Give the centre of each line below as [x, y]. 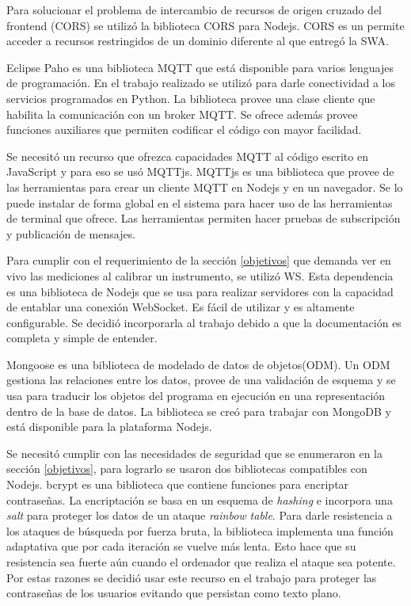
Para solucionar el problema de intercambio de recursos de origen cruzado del [194, 10]
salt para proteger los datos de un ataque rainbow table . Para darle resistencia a [200, 515]
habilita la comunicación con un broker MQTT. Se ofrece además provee [182, 114]
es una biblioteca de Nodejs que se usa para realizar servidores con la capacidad [200, 291]
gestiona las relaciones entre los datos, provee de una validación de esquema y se [201, 380]
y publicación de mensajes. [71, 233]
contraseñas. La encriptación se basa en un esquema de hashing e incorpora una [200, 499]
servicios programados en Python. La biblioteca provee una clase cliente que [191, 98]
